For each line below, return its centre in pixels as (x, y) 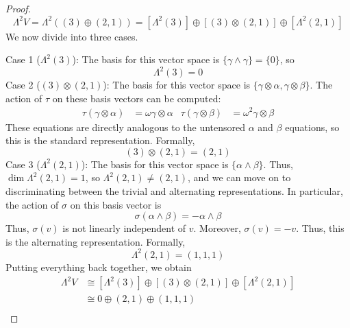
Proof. (18, 8)
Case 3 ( (23, 164)
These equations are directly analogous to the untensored (126, 127)
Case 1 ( (23, 59)
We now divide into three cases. (72, 36)
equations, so (312, 127)
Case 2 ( (23, 85)
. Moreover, (217, 228)
